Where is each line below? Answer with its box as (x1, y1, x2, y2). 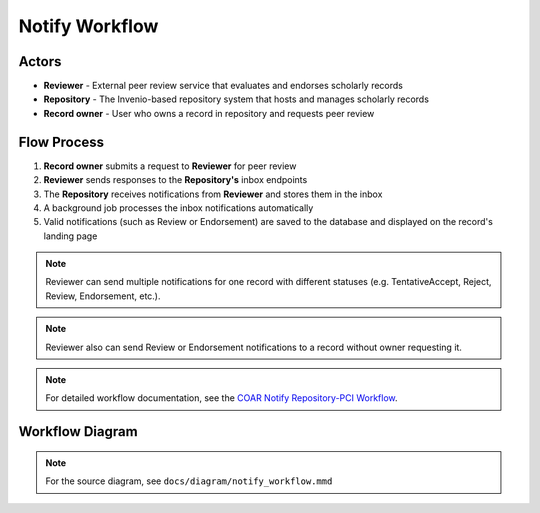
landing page (43, 230, 98, 242)
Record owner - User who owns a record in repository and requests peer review (43, 107, 375, 119)
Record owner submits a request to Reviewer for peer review (43, 160, 297, 172)
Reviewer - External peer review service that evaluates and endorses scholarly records (43, 80, 404, 92)
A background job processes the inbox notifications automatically (43, 201, 314, 214)
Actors (18, 53, 62, 70)
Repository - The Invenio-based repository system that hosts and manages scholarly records (43, 93, 430, 105)
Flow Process (18, 133, 105, 150)
